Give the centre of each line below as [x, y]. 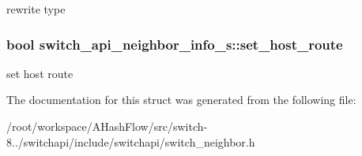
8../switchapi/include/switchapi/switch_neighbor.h [131, 141]
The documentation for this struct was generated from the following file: [181, 100]
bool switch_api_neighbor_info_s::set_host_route [175, 44]
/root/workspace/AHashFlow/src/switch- [107, 126]
